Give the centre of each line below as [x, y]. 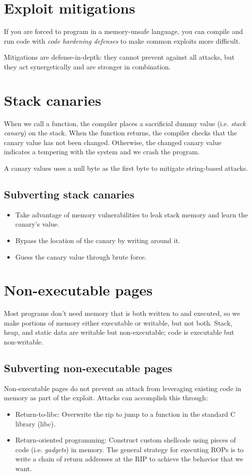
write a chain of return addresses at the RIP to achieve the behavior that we [129, 459]
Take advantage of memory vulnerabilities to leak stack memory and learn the [132, 214]
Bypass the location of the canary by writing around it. [98, 240]
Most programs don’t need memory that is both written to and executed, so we [122, 313]
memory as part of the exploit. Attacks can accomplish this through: [106, 398]
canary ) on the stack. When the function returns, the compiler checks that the [121, 133]
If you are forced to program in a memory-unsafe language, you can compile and [124, 31]
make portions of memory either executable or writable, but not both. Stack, [118, 322]
